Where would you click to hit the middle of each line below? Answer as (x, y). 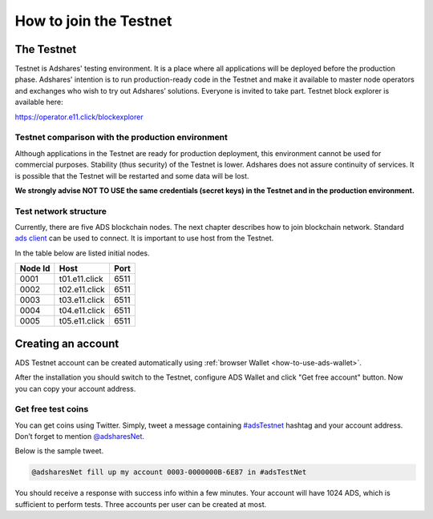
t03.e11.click (82, 300)
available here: (39, 102)
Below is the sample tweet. (59, 451)
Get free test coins (52, 409)
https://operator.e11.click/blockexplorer (79, 117)
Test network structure (61, 211)
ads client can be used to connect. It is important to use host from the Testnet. (144, 238)
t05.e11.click (82, 321)
